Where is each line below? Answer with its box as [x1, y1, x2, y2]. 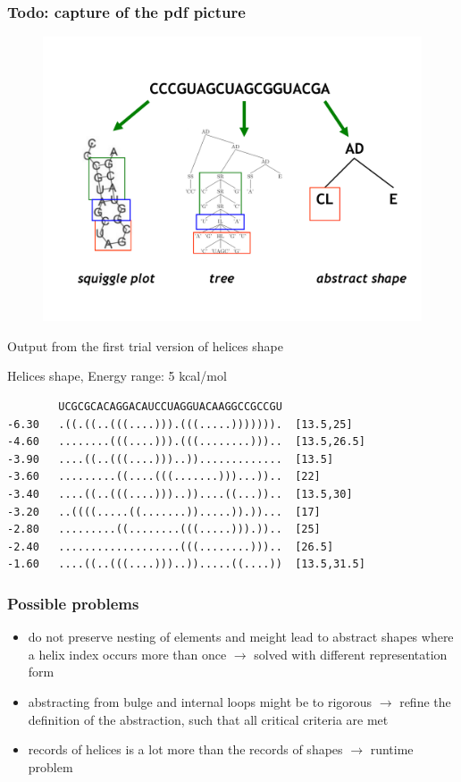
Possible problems [7, 592, 139, 614]
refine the [399, 692, 451, 711]
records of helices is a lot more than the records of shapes [28, 740, 343, 759]
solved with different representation [254, 644, 448, 663]
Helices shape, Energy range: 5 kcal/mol [7, 366, 227, 385]
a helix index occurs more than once [28, 644, 227, 663]
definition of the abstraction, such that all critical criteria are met [28, 710, 389, 728]
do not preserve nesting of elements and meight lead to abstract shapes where [28, 627, 454, 646]
